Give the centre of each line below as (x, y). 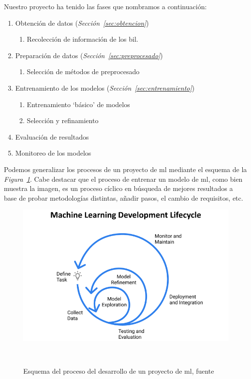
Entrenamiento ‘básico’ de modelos (78, 104)
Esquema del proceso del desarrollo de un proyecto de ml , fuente (119, 371)
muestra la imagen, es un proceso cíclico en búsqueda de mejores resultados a (118, 188)
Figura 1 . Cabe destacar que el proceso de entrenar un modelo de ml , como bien (123, 179)
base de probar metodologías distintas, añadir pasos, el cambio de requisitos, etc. (124, 197)
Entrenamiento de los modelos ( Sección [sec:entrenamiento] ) (105, 87)
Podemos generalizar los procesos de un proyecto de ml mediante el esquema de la (125, 169)
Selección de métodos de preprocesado (83, 71)
